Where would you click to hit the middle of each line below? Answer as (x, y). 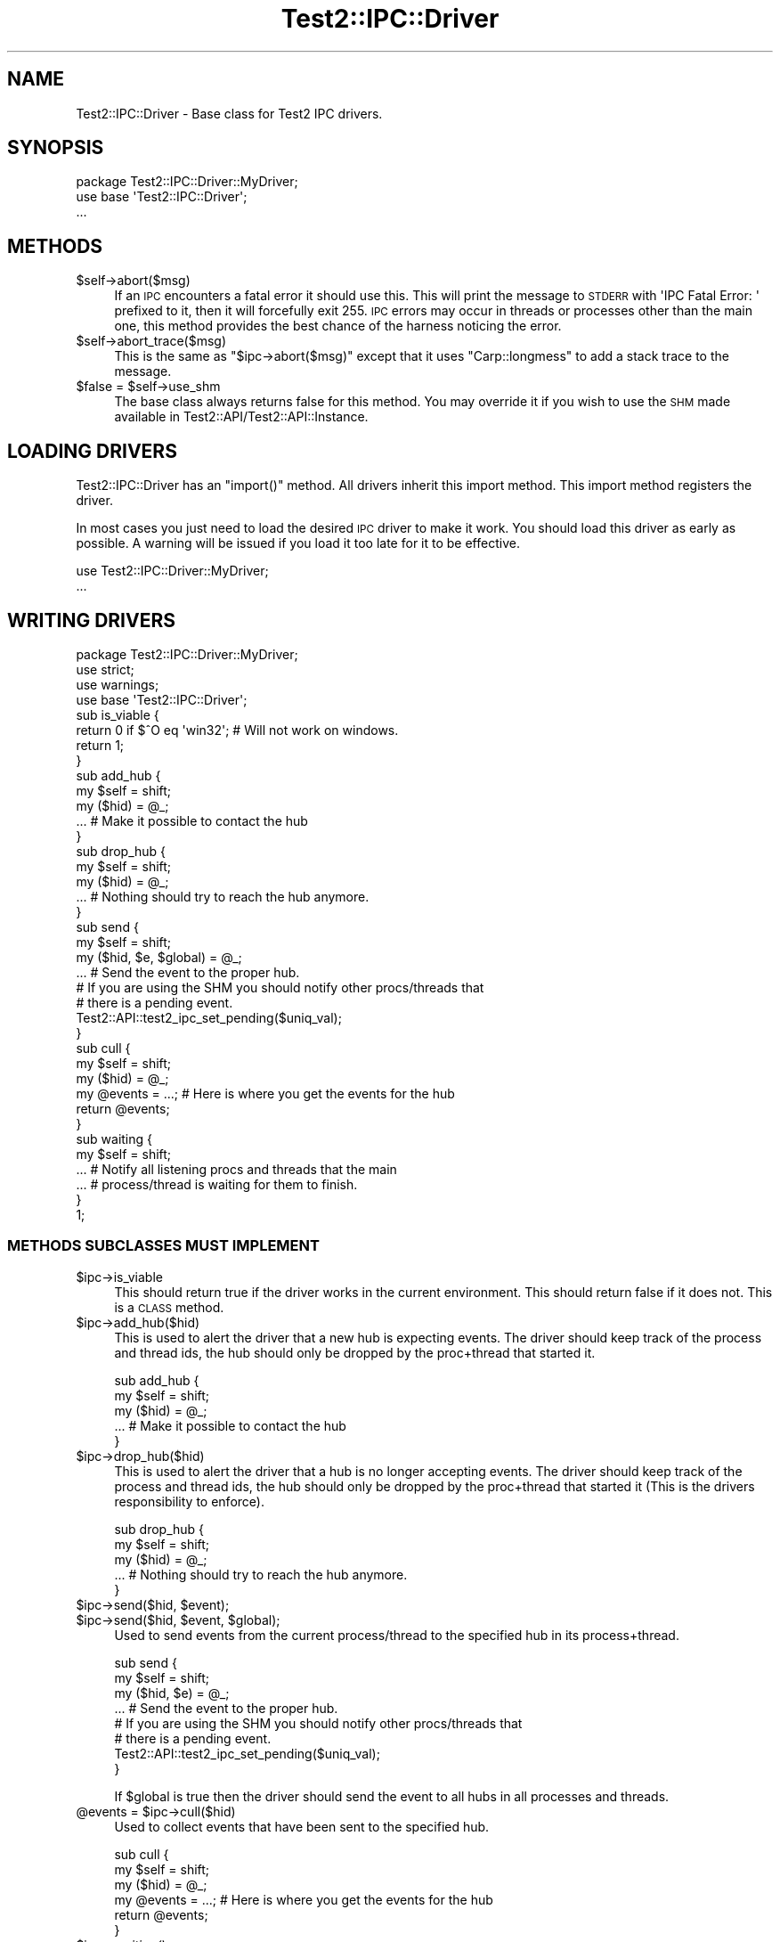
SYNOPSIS (56, 148)
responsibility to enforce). (189, 1501)
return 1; (100, 745)
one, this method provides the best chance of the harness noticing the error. (338, 326)
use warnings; (118, 684)
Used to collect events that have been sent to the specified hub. (302, 1826)
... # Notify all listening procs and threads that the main (236, 1169)
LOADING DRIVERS (92, 451)
